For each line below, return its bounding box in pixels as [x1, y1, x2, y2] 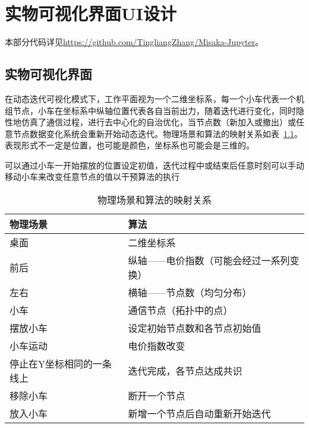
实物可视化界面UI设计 [5, 1, 176, 26]
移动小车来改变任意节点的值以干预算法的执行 [5, 170, 179, 183]
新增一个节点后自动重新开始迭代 [128, 407, 271, 421]
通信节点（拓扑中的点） [128, 303, 233, 318]
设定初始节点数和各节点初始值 [128, 321, 261, 335]
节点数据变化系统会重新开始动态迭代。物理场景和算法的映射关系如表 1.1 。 [12, 127, 302, 140]
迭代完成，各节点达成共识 [128, 364, 242, 378]
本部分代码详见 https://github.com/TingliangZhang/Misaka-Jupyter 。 [5, 36, 264, 48]
